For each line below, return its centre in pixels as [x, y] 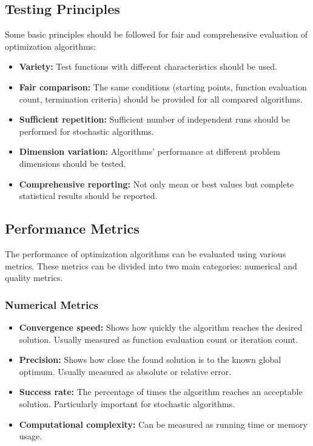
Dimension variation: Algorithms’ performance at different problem [150, 151]
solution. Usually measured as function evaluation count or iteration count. [159, 339]
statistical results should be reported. [88, 196]
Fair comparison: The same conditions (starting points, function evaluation [163, 86]
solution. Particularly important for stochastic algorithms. [127, 403]
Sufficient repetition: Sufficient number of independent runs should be [154, 119]
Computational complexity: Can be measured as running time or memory [163, 424]
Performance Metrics [72, 228]
